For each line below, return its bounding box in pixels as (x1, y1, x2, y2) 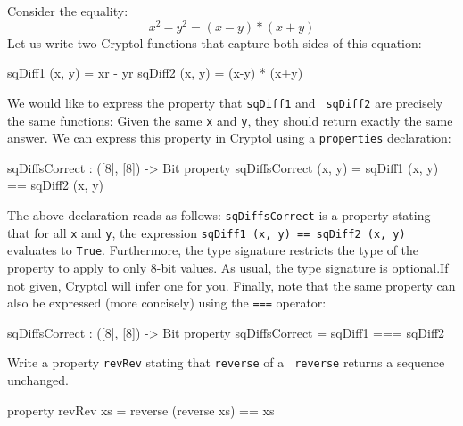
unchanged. (7, 371, 69, 389)
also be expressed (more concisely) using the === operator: (7, 293, 327, 312)
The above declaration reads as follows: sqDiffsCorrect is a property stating (7, 206, 431, 225)
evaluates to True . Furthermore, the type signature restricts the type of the (7, 241, 419, 259)
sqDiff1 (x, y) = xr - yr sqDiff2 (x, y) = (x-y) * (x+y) (7, 63, 303, 82)
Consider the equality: (7, 2, 128, 20)
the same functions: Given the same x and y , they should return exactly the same (7, 111, 453, 129)
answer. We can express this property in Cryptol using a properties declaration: (7, 128, 451, 147)
